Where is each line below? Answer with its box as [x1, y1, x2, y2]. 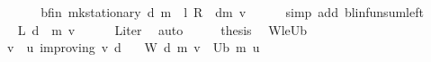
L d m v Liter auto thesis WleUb [17, 20, 308, 39]
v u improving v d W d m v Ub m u [6, 38, 260, 57]
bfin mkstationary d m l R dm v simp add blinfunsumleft [40, 3, 424, 21]
